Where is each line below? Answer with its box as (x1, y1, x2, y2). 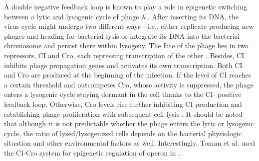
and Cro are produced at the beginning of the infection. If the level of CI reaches (4, 70, 252, 80)
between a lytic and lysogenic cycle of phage (4, 11, 139, 21)
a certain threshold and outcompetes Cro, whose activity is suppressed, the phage (4, 79, 254, 89)
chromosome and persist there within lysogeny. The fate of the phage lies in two (4, 40, 249, 51)
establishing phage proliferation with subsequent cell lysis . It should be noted (4, 108, 243, 119)
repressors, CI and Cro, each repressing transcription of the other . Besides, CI (4, 50, 245, 60)
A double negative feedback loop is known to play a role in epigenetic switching (4, 1, 248, 11)
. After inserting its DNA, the (147, 11, 239, 21)
